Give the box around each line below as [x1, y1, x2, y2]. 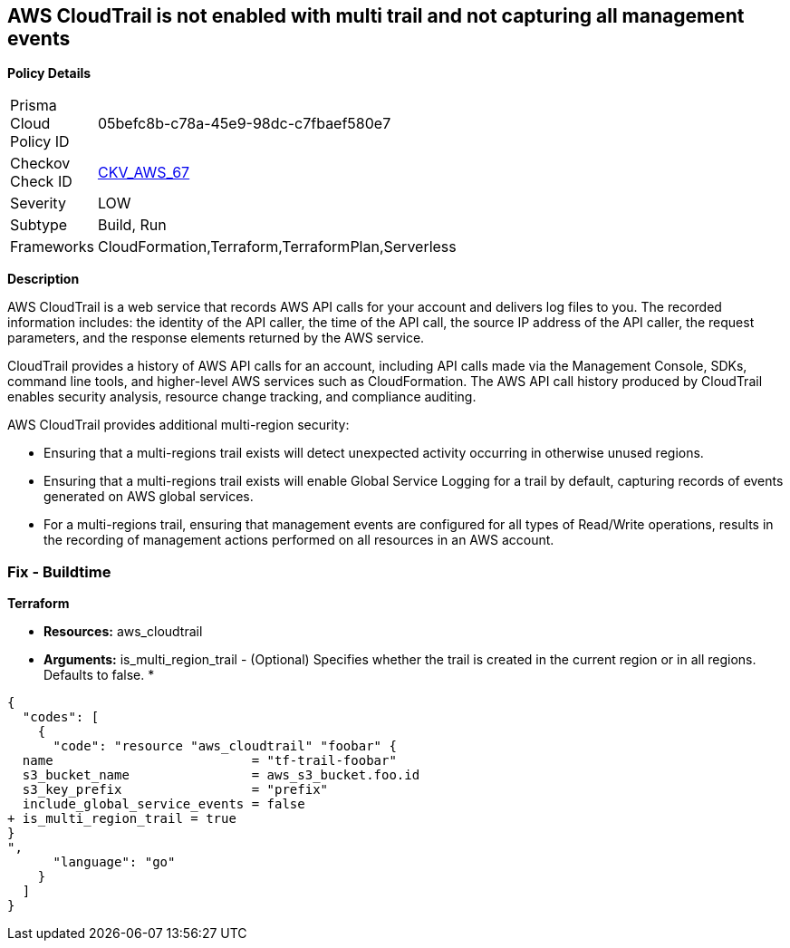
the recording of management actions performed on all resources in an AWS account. [43, 532, 554, 548]
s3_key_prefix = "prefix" [22, 782, 329, 798]
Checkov [10, 154, 71, 173]
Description [7, 271, 80, 287]
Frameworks [10, 237, 94, 256]
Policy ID [10, 132, 70, 151]
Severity [10, 194, 66, 213]
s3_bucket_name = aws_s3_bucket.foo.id [22, 768, 420, 783]
